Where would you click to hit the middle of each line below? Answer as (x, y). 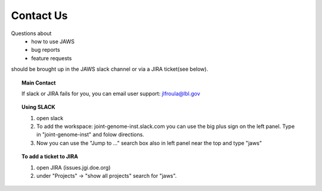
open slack (50, 118)
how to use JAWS (53, 41)
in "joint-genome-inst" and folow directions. (90, 134)
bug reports (46, 50)
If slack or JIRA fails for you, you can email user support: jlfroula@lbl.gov (111, 93)
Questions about (31, 33)
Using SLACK (39, 107)
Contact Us (39, 15)
